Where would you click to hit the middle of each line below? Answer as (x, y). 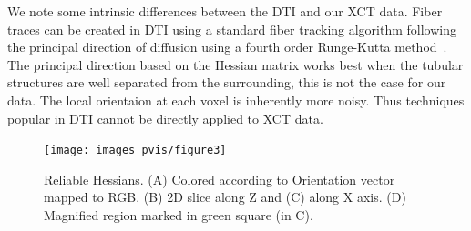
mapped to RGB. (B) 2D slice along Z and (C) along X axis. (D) (225, 197)
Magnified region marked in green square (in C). (179, 215)
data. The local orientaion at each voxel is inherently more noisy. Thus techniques (236, 100)
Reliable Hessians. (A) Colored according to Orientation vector (220, 179)
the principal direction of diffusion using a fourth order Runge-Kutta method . (227, 47)
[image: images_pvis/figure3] (135, 151)
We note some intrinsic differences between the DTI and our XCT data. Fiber (225, 11)
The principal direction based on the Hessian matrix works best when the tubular (235, 64)
